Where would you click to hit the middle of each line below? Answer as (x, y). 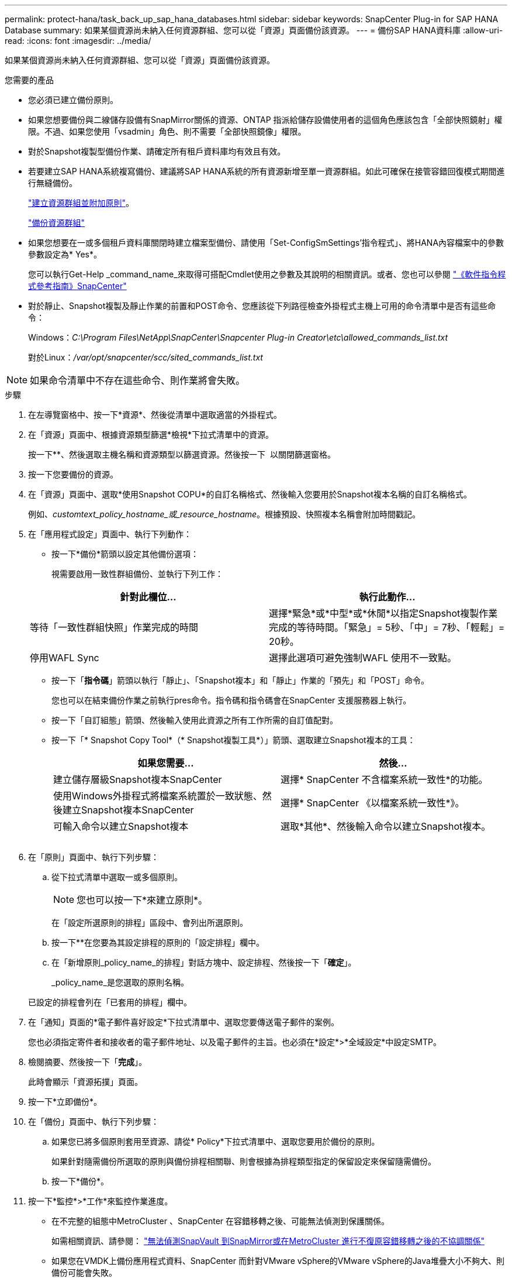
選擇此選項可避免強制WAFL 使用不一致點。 (363, 658)
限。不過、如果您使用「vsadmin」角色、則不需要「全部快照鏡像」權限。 (167, 131)
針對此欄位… (148, 597)
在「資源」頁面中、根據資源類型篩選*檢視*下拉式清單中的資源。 (151, 434)
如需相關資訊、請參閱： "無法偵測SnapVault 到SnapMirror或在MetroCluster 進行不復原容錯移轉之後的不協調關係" (268, 1241)
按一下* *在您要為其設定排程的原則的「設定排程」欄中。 (158, 942)
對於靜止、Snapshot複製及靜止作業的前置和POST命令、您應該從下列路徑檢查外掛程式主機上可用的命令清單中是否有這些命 (262, 306)
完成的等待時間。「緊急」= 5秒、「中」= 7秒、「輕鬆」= (387, 627)
